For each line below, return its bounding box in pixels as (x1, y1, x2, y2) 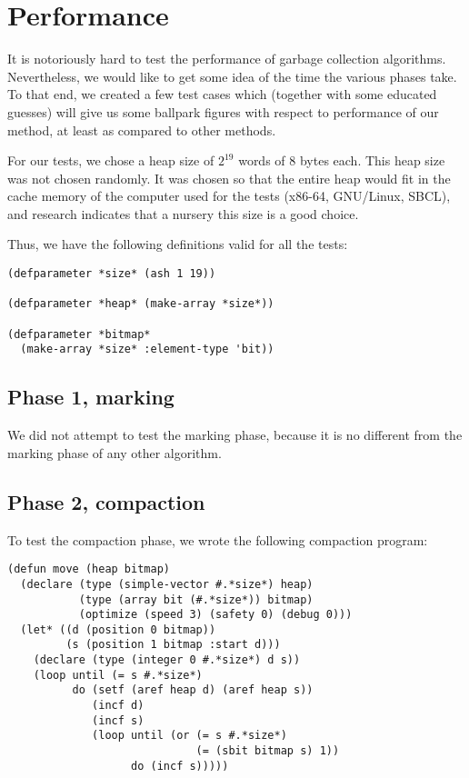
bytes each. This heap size (299, 151, 445, 170)
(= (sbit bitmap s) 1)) (195, 744, 340, 758)
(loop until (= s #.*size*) (33, 668, 203, 682)
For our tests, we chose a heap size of (7, 151, 215, 170)
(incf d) (92, 699, 145, 713)
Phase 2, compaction (7, 487, 205, 515)
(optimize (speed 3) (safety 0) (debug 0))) (78, 608, 353, 622)
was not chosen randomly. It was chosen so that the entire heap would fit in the (7, 168, 451, 187)
